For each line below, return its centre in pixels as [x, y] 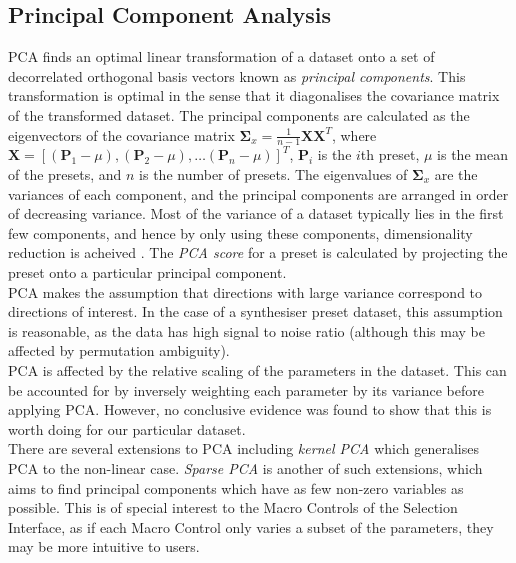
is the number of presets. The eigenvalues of [273, 174]
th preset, [390, 154]
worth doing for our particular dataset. [127, 428]
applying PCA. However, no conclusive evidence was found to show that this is [250, 409]
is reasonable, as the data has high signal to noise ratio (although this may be [247, 330]
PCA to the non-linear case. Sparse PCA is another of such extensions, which [245, 467]
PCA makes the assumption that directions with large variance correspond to [245, 291]
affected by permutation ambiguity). [119, 350]
